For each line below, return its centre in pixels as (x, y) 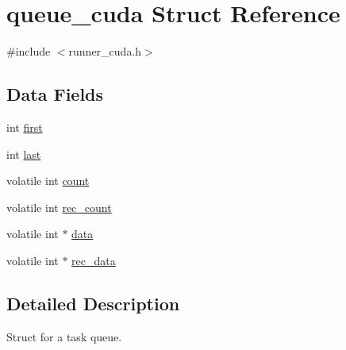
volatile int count (48, 181)
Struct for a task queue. (64, 336)
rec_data (94, 260)
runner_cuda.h (105, 51)
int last (24, 154)
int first (25, 127)
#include (29, 51)
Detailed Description (93, 303)
